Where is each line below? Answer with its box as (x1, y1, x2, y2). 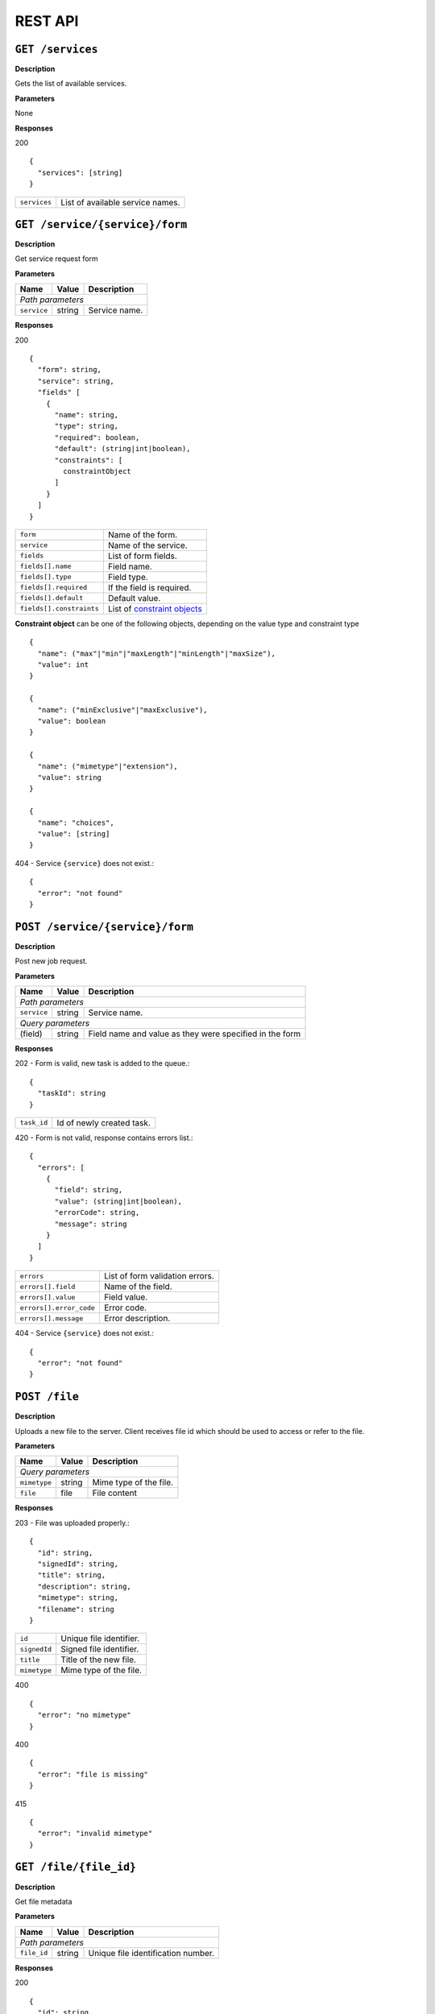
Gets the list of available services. (14, 79, 127, 89)
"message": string (54, 1219, 127, 1229)
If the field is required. (107, 582, 192, 593)
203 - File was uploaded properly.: (14, 1518, 130, 1527)
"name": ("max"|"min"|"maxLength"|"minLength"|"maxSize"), (37, 649, 275, 658)
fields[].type (19, 573, 72, 582)
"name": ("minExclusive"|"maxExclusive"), (37, 705, 209, 715)
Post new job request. (14, 956, 88, 966)
